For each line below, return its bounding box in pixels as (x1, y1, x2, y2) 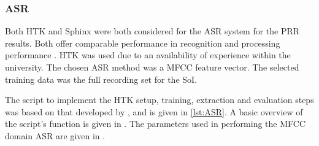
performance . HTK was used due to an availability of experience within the (5, 48, 291, 61)
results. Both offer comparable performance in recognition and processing (5, 36, 280, 49)
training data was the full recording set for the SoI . (5, 72, 198, 85)
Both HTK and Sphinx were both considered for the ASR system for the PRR (5, 25, 300, 37)
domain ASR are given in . (5, 129, 106, 142)
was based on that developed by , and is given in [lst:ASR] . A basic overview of (5, 105, 303, 118)
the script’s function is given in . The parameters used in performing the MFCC (5, 117, 306, 130)
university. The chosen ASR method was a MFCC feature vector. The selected (5, 61, 299, 73)
